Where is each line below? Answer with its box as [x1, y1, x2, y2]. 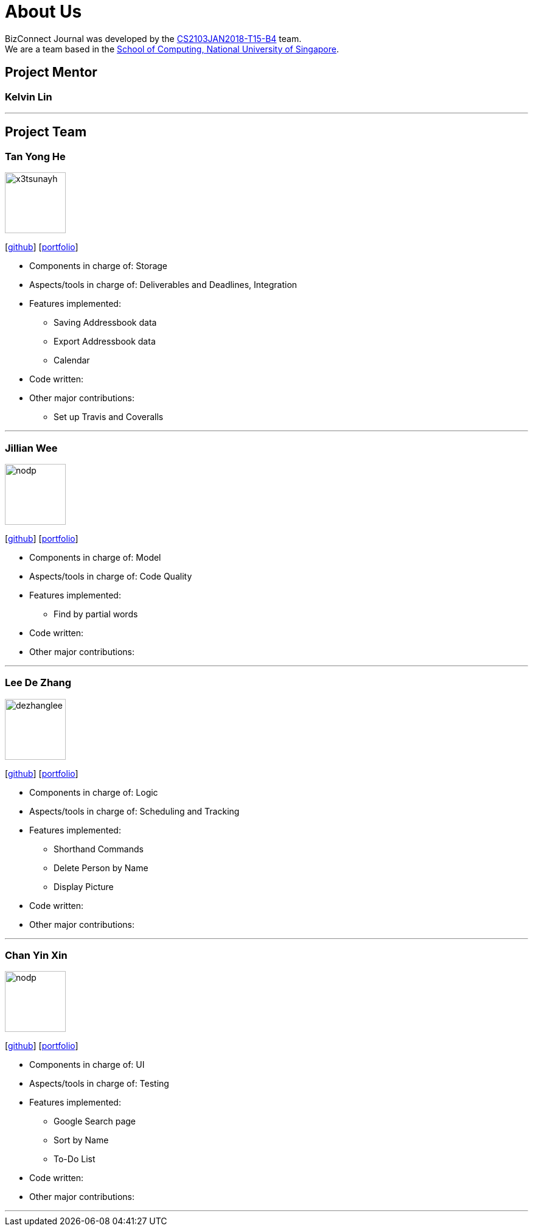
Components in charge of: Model [29, 552, 161, 563]
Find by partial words [54, 608, 138, 619]
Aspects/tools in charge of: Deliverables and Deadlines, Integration [29, 279, 298, 290]
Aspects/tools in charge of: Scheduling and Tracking [29, 805, 240, 816]
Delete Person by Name [54, 862, 148, 873]
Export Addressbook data [54, 336, 156, 347]
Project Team [5, 124, 87, 140]
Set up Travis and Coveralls [54, 412, 164, 423]
